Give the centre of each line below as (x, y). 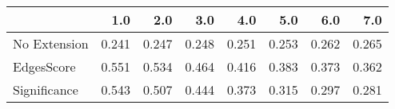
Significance (46, 90)
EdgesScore (44, 66)
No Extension (51, 43)
